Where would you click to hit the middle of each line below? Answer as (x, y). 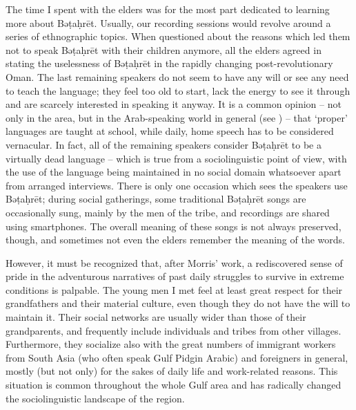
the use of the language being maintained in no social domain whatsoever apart (174, 172)
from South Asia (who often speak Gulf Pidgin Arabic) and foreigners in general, (177, 357)
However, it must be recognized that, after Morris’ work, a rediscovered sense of (174, 262)
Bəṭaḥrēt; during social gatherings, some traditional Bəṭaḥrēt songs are (156, 199)
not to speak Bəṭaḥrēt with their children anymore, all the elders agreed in (164, 49)
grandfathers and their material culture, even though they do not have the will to (178, 303)
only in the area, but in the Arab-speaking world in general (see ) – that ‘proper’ (177, 117)
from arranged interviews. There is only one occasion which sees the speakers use (177, 185)
